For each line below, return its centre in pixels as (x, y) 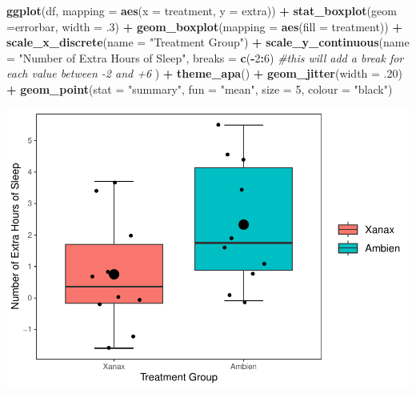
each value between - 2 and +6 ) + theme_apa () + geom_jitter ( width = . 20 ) (204, 73)
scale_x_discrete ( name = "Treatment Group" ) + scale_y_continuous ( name (208, 42)
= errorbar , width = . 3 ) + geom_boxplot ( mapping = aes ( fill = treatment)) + (204, 26)
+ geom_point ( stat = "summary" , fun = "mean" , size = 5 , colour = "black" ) (200, 88)
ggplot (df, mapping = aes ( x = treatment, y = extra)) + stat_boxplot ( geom (202, 10)
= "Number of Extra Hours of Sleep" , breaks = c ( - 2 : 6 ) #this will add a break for (205, 57)
